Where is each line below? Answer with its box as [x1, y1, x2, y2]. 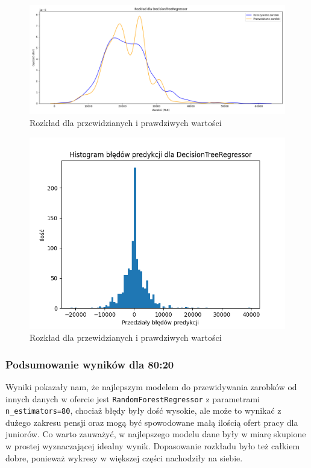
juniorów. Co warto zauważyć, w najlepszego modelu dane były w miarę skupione [5, 428, 306, 440]
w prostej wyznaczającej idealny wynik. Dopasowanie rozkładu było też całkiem [5, 440, 300, 452]
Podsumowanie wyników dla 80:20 [5, 356, 174, 372]
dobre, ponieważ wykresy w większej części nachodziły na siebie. [5, 451, 243, 464]
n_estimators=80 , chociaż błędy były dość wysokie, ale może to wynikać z [5, 404, 281, 417]
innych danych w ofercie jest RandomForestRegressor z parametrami [5, 392, 260, 405]
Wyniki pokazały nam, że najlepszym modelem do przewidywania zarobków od [5, 380, 297, 393]
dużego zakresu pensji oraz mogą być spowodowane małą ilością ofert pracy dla [5, 416, 298, 428]
